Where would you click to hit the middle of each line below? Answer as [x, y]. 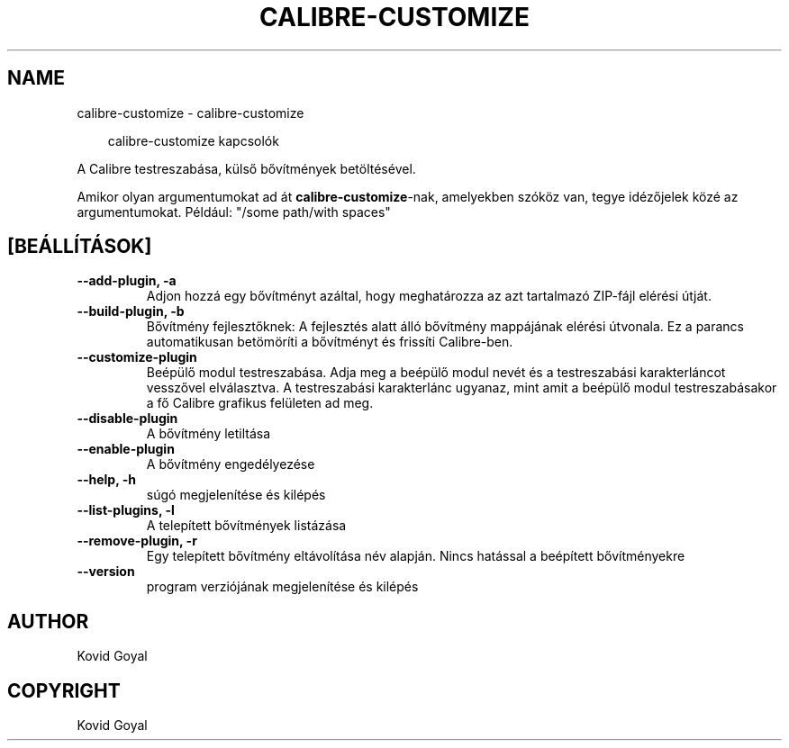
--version [106, 572]
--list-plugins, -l [126, 510]
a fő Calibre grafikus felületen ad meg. [260, 403]
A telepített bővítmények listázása [246, 526]
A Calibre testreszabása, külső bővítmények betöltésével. [246, 168]
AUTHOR [48, 621]
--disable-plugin [127, 419]
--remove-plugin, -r [137, 541]
